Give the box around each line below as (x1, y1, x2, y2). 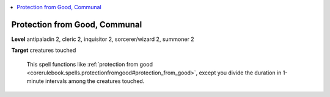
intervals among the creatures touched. (45, 77, 145, 85)
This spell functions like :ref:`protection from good (26, 60, 153, 68)
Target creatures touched (11, 46, 76, 54)
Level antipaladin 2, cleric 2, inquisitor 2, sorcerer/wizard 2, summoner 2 (11, 35, 195, 43)
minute (26, 77, 44, 85)
